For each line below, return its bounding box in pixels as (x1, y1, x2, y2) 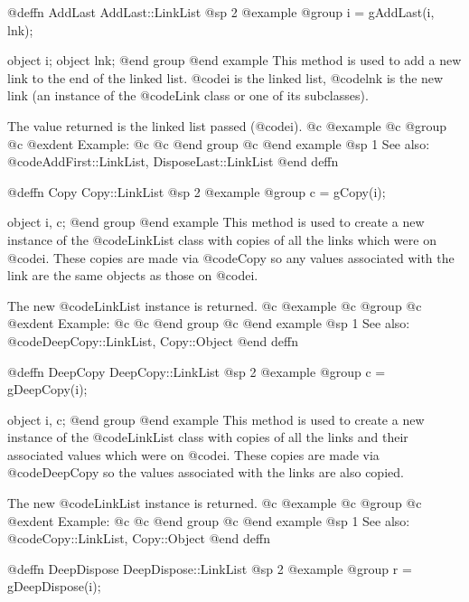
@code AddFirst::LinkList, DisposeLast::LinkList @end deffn (7, 152, 339, 171)
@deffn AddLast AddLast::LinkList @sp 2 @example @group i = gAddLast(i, (7, 3, 435, 21)
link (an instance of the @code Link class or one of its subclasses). (7, 86, 369, 105)
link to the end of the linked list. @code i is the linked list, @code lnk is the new (7, 68, 444, 87)
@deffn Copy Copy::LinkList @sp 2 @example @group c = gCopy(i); (7, 182, 386, 201)
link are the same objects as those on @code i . (7, 266, 258, 285)
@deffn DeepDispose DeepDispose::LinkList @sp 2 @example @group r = (7, 559, 412, 578)
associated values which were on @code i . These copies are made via (7, 445, 380, 464)
